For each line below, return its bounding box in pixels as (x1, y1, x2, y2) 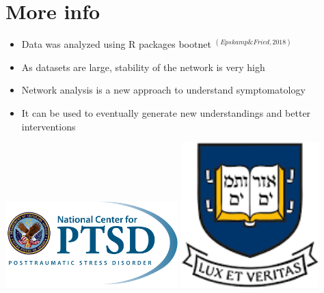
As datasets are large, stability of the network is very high (21, 59, 265, 74)
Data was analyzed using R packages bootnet (21, 37, 211, 51)
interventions (21, 119, 76, 133)
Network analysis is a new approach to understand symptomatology (21, 83, 306, 97)
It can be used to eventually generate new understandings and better (21, 105, 311, 120)
